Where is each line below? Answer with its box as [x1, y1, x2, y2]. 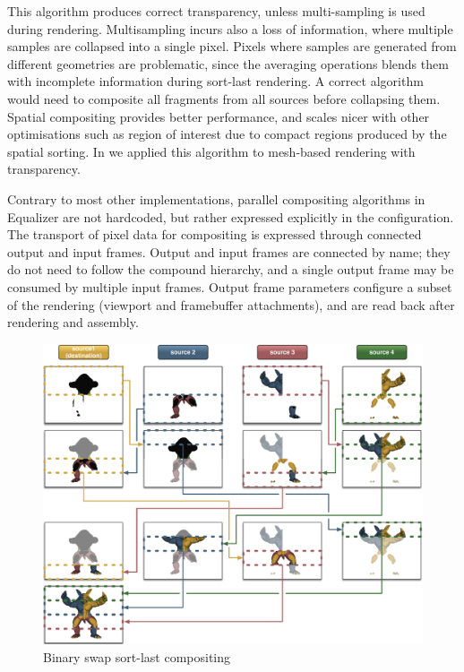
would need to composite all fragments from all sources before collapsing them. [7, 89, 441, 108]
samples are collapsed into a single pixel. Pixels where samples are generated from [7, 37, 457, 56]
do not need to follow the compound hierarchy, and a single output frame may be [7, 260, 454, 279]
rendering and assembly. [7, 313, 139, 332]
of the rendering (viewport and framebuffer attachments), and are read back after [7, 295, 455, 314]
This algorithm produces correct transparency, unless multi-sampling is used [7, 2, 425, 20]
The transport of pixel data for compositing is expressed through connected [7, 225, 422, 244]
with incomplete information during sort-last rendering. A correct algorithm [7, 72, 424, 90]
